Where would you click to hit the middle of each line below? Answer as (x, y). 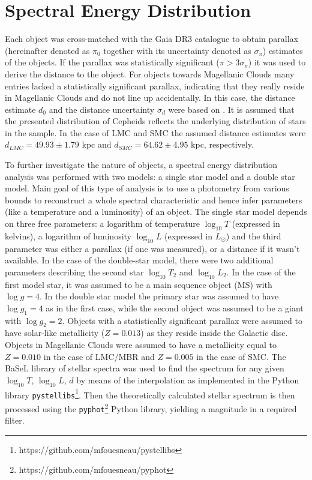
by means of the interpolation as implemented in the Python (188, 379)
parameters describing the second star (74, 271)
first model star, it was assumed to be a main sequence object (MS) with (139, 284)
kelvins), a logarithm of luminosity (68, 235)
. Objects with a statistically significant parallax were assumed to (182, 320)
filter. (15, 420)
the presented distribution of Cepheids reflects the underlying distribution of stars (155, 121)
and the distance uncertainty (102, 109)
